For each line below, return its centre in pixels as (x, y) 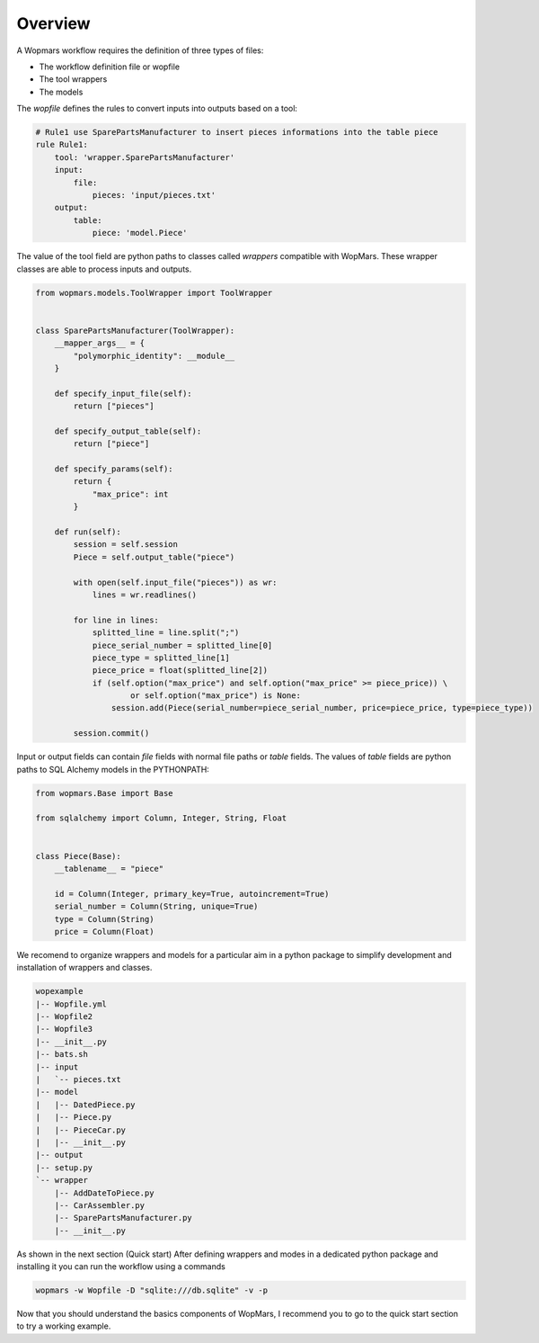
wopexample (59, 991)
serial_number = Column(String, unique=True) (156, 907)
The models (61, 92)
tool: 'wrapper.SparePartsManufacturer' (145, 157)
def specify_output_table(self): (128, 431)
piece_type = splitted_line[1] (161, 658)
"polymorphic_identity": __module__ (154, 356)
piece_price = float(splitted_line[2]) (180, 671)
